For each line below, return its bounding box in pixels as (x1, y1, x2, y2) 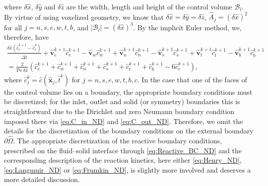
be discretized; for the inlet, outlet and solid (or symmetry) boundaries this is (4, 96, 240, 107)
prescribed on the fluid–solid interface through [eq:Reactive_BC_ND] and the (4, 145, 242, 155)
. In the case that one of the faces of (137, 74, 247, 84)
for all (4, 22, 22, 32)
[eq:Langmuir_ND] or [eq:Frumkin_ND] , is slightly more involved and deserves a (4, 164, 251, 175)
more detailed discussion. (4, 174, 80, 185)
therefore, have (4, 32, 49, 42)
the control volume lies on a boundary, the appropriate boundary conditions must (4, 86, 253, 97)
